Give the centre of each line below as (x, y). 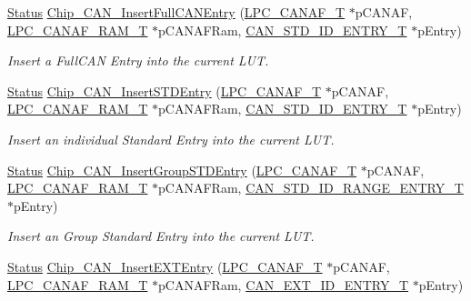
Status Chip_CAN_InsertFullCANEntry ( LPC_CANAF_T (176, 12)
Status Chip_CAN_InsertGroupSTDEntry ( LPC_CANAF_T (182, 170)
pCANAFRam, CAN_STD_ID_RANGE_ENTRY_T (311, 188)
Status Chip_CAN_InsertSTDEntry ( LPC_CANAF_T (165, 90)
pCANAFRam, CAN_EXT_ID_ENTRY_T (284, 284)
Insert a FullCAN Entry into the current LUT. (138, 60)
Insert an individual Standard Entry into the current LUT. (171, 139)
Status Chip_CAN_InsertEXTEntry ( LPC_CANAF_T (165, 266)
